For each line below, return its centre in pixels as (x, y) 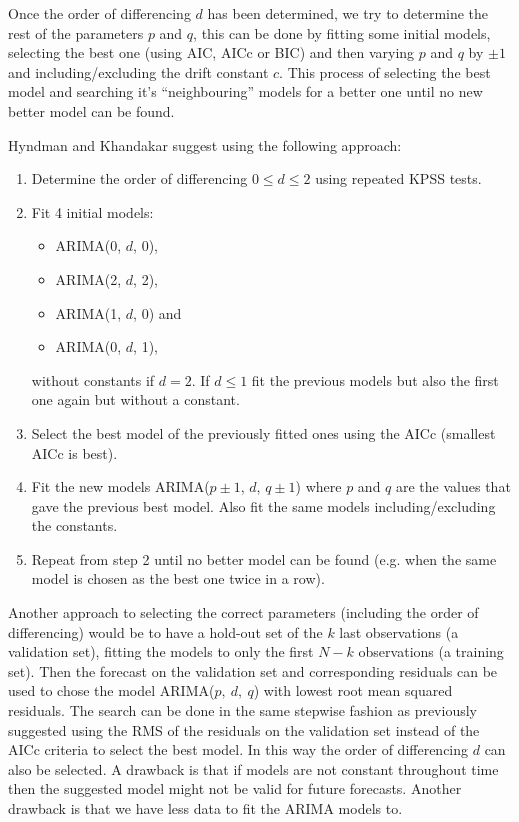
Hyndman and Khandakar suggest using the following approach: (205, 144)
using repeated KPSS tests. (398, 178)
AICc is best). (74, 452)
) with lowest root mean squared (353, 690)
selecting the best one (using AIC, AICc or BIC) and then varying (211, 52)
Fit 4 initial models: (92, 211)
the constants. (74, 525)
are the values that (453, 486)
